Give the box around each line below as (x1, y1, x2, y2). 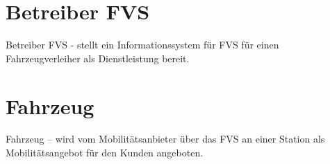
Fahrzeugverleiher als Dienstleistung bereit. (6, 51, 190, 65)
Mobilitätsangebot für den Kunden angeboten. (6, 145, 204, 160)
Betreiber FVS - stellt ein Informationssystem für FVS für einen (6, 37, 279, 52)
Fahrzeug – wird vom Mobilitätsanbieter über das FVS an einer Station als (6, 131, 325, 146)
